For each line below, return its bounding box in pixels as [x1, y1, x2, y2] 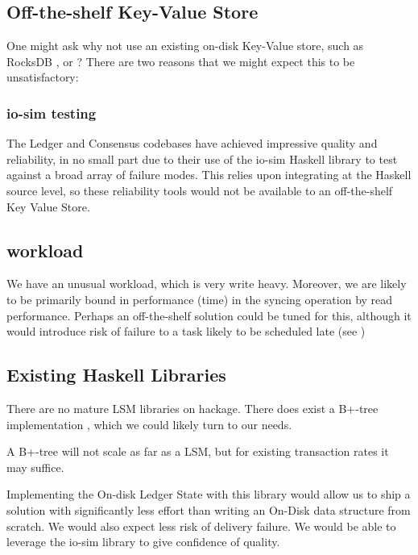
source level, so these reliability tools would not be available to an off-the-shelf [6, 182, 393, 198]
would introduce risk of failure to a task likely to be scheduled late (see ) [6, 323, 366, 340]
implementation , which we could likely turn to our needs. [6, 415, 292, 432]
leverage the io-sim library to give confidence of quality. [6, 533, 280, 550]
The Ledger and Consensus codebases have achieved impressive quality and [6, 135, 378, 152]
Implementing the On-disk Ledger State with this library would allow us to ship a [6, 486, 411, 503]
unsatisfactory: [6, 69, 79, 86]
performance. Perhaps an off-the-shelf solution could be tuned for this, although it [6, 307, 412, 323]
